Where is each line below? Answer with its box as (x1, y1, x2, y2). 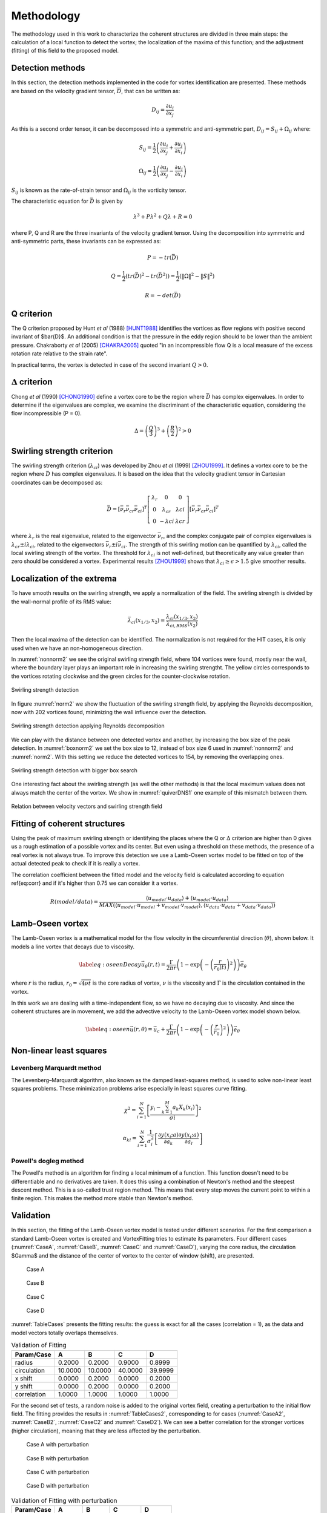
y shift (15, 1382, 33, 1390)
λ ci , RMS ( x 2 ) (166, 620, 198, 629)
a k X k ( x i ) (172, 1104, 195, 1112)
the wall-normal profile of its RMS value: (11, 598, 111, 605)
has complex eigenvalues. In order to (212, 393, 305, 400)
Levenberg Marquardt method (11, 1064, 102, 1072)
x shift (15, 1374, 33, 1382)
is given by (96, 197, 124, 205)
